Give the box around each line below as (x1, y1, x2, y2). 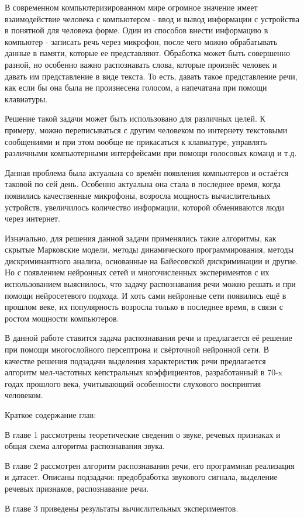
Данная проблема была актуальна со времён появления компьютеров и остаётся (5, 166, 289, 178)
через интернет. (5, 212, 60, 225)
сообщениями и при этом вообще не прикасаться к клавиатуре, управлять (5, 135, 267, 147)
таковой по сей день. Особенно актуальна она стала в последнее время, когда (5, 178, 281, 190)
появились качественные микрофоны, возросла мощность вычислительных (5, 189, 271, 201)
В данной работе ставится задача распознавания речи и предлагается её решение (5, 331, 292, 344)
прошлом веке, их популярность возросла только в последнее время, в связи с (5, 301, 283, 313)
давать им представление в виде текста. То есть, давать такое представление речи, (5, 70, 298, 82)
